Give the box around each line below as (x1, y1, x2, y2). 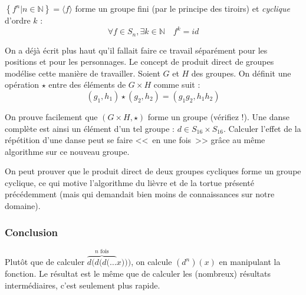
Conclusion (5, 224, 58, 239)
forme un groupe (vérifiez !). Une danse (147, 110, 289, 122)
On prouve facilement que (5, 110, 98, 122)
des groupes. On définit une (191, 67, 291, 79)
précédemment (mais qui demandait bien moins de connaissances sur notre (5, 188, 275, 200)
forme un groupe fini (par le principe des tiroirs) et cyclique (75, 2, 290, 14)
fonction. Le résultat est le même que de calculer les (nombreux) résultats (5, 267, 271, 280)
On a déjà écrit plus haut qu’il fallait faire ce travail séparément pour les (5, 44, 268, 56)
